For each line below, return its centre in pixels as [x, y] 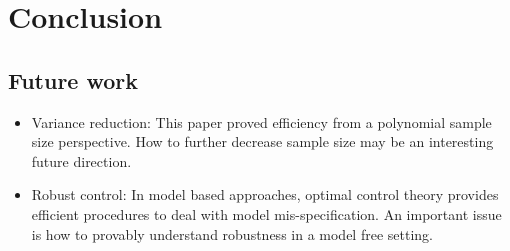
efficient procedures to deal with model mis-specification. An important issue [266, 213]
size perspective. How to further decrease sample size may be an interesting [262, 141]
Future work [73, 79]
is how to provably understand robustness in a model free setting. [232, 233]
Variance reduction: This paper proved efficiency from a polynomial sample [261, 121]
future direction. [81, 160]
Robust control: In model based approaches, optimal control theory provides [265, 194]
